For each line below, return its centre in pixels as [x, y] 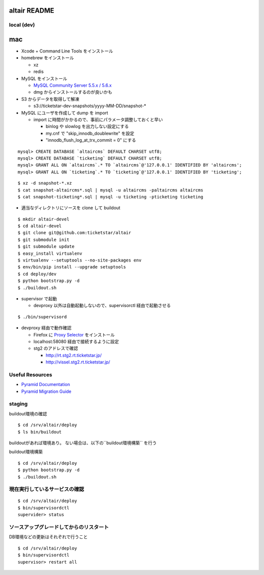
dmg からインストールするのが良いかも [73, 92]
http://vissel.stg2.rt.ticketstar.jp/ [78, 362]
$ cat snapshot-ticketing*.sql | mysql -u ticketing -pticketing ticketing [110, 197]
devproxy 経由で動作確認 [46, 328]
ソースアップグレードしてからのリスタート [59, 527]
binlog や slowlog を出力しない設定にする [87, 126]
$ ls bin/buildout [40, 432]
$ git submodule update [46, 247]
